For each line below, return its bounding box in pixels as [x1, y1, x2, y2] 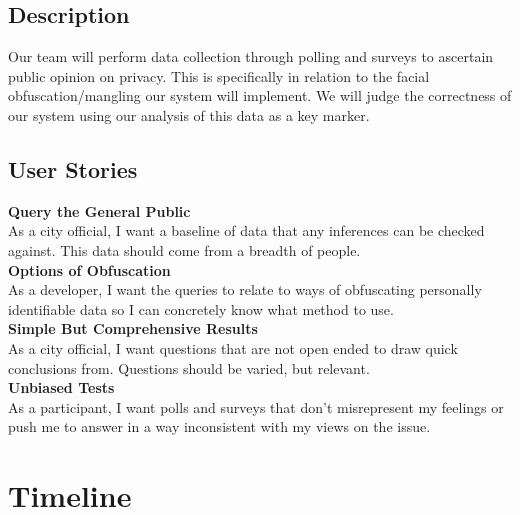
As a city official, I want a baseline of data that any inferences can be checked [8, 220, 485, 241]
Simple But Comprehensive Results [8, 318, 258, 339]
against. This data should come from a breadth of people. [8, 239, 361, 260]
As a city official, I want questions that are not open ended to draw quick [8, 337, 458, 358]
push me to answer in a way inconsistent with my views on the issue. [8, 416, 431, 437]
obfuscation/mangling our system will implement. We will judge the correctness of [8, 85, 512, 106]
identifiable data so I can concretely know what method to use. [8, 298, 394, 319]
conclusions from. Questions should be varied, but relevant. [8, 357, 370, 378]
